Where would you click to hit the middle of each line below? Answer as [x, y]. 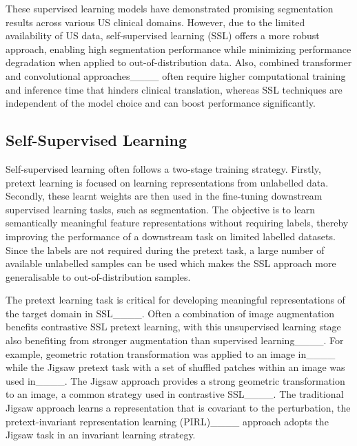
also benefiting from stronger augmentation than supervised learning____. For [175, 340]
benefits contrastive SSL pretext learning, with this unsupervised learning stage [173, 327]
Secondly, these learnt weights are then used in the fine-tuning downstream [164, 196]
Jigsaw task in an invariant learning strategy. [101, 435]
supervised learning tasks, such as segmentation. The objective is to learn [161, 209]
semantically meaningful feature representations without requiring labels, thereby [177, 223]
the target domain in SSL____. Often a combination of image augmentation [170, 313]
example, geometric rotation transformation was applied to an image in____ [171, 353]
